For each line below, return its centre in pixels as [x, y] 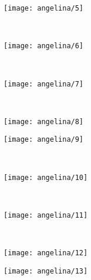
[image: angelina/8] [44, 121]
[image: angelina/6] [44, 46]
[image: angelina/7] [44, 84]
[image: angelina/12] [46, 253]
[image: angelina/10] [46, 177]
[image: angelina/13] [46, 271]
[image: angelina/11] [46, 215]
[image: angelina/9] [44, 140]
